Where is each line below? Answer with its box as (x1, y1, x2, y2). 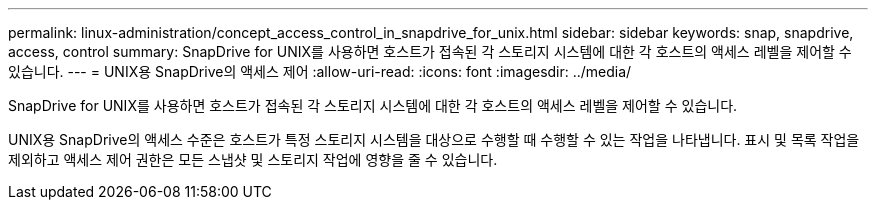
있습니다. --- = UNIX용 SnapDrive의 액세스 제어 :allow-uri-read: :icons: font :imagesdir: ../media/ (8, 63, 632, 80)
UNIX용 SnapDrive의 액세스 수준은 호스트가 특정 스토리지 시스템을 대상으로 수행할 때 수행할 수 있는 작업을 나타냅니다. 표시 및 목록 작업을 (8, 131, 860, 148)
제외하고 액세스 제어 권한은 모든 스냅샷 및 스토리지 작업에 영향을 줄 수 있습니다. (8, 151, 498, 168)
